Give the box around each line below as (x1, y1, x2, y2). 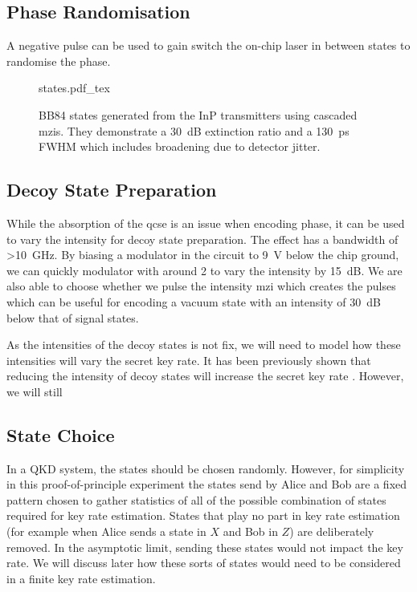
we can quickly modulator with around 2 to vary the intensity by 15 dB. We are (6, 262, 403, 278)
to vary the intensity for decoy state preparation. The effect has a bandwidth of (6, 230, 399, 247)
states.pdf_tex (39, 79, 110, 96)
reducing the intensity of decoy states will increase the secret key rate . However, (6, 367, 404, 384)
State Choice (6, 422, 115, 447)
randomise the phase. (6, 52, 111, 69)
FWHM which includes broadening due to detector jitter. (39, 138, 321, 155)
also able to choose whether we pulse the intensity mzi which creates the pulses (6, 278, 396, 294)
